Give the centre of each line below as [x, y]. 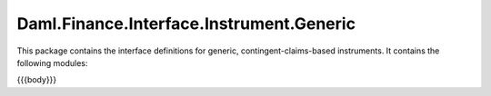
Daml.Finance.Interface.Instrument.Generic [186, 24]
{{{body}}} [37, 80]
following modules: [52, 62]
